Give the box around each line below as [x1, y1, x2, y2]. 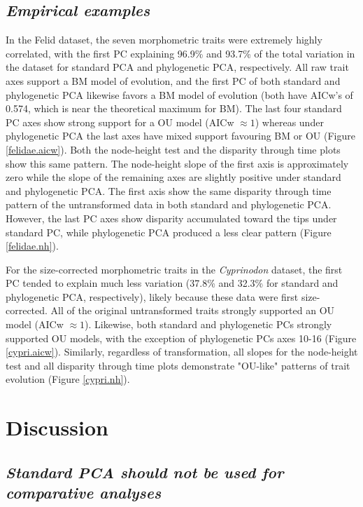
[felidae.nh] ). [6, 238, 59, 253]
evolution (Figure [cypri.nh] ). [6, 372, 130, 386]
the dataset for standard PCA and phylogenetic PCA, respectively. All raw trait [6, 60, 349, 74]
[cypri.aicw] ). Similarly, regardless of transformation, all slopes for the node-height [6, 344, 358, 359]
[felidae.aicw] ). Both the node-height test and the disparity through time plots [6, 142, 341, 156]
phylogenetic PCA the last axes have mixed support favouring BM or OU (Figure [6, 128, 355, 143]
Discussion [6, 413, 108, 442]
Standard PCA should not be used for [6, 461, 284, 482]
